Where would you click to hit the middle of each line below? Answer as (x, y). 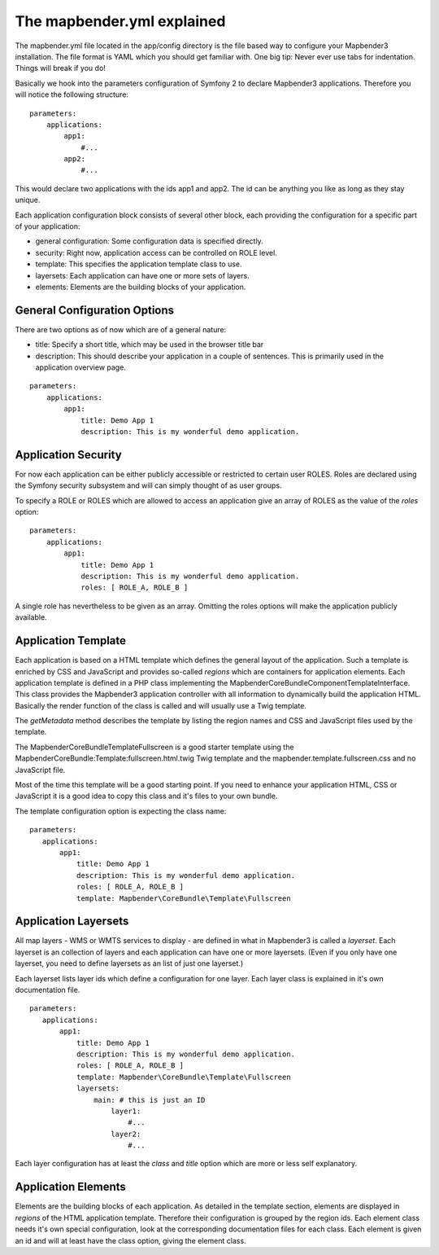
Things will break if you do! (60, 68)
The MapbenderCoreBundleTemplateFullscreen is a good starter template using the (154, 747)
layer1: (126, 1111)
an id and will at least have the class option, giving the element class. (131, 1240)
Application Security (68, 455)
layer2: (126, 1134)
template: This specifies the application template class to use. (139, 264)
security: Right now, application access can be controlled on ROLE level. (156, 252)
